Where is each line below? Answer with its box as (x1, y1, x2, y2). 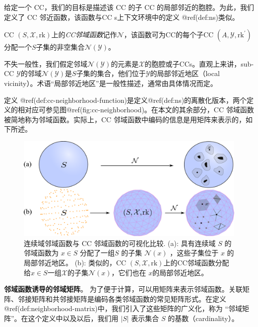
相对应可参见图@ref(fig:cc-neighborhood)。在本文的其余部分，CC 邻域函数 (17, 104, 254, 115)
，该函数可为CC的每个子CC (124, 29, 214, 40)
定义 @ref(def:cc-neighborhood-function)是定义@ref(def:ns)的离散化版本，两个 (4, 94, 247, 105)
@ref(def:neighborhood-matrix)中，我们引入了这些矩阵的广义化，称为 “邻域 (4, 303, 243, 314)
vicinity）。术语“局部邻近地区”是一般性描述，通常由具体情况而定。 (4, 78, 217, 88)
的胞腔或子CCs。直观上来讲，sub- (144, 58, 254, 69)
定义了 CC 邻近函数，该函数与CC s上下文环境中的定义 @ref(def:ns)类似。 (4, 11, 239, 22)
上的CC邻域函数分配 (163, 257, 229, 268)
